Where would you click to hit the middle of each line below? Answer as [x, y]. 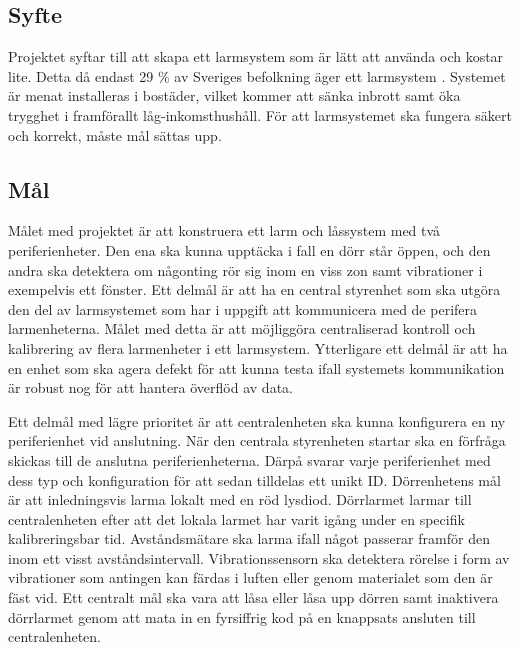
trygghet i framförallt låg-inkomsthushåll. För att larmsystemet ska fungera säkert [260, 114]
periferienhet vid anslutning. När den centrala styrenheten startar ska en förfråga [257, 440]
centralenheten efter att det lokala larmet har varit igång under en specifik [236, 518]
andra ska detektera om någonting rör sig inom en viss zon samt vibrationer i [245, 269]
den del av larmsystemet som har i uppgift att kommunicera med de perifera [243, 308]
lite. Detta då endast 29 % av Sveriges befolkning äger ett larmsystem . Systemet [257, 75]
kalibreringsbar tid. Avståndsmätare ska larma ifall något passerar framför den [249, 538]
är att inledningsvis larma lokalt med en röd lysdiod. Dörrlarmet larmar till [240, 499]
